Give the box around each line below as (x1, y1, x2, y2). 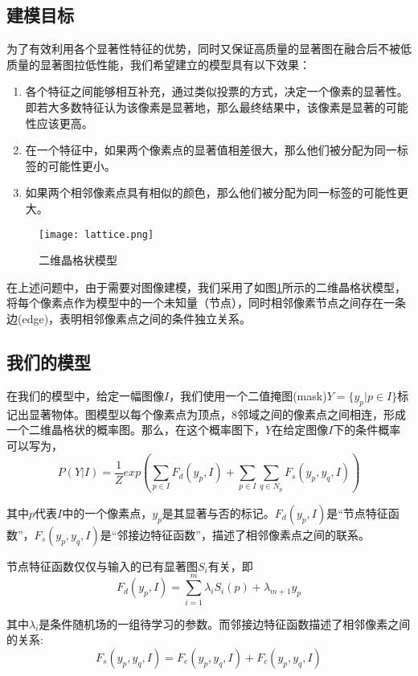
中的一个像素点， (62, 504, 153, 521)
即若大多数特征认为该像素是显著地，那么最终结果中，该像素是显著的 (25, 98, 386, 115)
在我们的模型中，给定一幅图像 (6, 387, 164, 404)
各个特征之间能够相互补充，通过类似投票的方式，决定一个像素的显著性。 (25, 83, 408, 100)
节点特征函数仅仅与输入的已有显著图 (6, 557, 198, 574)
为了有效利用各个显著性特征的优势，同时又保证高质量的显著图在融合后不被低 (6, 40, 412, 57)
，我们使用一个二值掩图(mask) (169, 387, 327, 404)
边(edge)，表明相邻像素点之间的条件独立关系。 (6, 309, 252, 326)
